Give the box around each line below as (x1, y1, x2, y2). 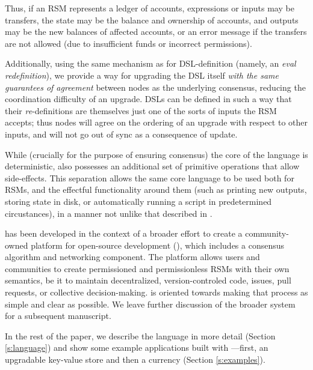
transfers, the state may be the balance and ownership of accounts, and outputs (5, 13, 299, 26)
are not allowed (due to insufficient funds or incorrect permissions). (5, 37, 252, 49)
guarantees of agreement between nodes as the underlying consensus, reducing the (5, 80, 306, 93)
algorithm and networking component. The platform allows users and (5, 250, 260, 263)
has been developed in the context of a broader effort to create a (5, 227, 243, 240)
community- (245, 227, 289, 240)
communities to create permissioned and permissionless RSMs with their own (5, 262, 290, 274)
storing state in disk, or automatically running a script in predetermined (5, 195, 272, 207)
